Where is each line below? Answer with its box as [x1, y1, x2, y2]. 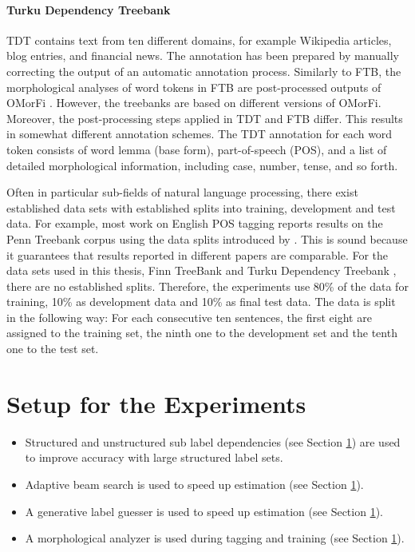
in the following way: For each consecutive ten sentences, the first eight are [6, 308, 372, 325]
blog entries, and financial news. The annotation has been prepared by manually [6, 47, 399, 64]
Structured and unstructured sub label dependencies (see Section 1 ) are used [25, 433, 401, 450]
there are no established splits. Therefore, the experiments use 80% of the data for [6, 277, 409, 294]
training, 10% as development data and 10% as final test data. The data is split [6, 293, 396, 310]
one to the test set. [6, 340, 99, 357]
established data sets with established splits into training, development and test [6, 199, 396, 216]
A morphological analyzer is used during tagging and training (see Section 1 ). [25, 530, 405, 546]
